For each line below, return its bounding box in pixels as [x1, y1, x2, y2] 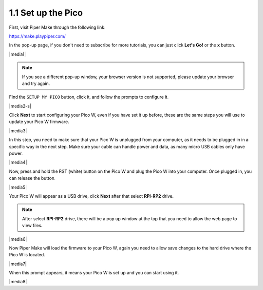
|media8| [9, 279, 27, 285]
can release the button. [9, 175, 56, 181]
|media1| [9, 51, 26, 57]
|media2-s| [9, 103, 31, 109]
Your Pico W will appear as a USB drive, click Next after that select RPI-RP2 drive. [9, 193, 174, 199]
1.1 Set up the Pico [9, 7, 83, 18]
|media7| [9, 261, 27, 267]
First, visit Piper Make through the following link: [9, 24, 106, 30]
